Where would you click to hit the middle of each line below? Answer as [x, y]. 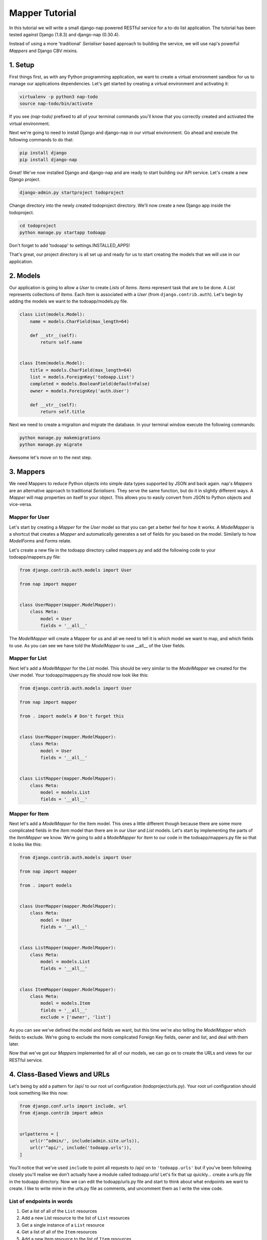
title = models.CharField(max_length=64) [81, 370]
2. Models [25, 276]
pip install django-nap [48, 159]
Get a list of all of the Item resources [59, 1232]
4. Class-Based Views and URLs [59, 1074]
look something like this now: [39, 1093]
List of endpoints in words [41, 1201]
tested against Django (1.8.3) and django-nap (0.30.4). [65, 34]
